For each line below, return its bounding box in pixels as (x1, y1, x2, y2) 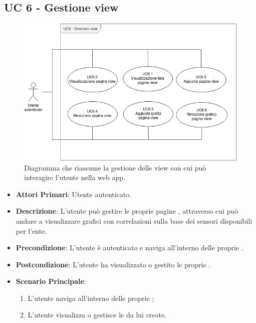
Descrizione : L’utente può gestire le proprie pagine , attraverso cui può (16, 206, 238, 216)
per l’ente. (16, 225, 47, 236)
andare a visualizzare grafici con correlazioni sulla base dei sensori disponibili (16, 215, 252, 226)
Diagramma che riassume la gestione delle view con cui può (24, 162, 206, 173)
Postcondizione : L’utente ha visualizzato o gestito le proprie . (16, 259, 211, 269)
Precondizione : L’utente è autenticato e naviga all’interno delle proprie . (16, 242, 243, 253)
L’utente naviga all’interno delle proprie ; (28, 292, 154, 303)
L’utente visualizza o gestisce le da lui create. (28, 309, 167, 320)
